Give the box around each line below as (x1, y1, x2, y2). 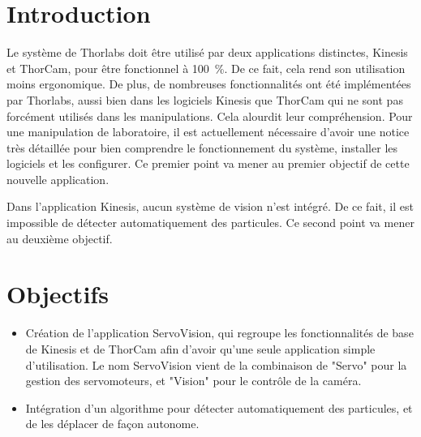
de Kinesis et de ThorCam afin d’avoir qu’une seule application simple (25, 340, 376, 357)
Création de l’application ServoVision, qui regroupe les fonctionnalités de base (25, 324, 414, 341)
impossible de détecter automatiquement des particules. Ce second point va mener (6, 214, 415, 231)
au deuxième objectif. (6, 229, 113, 246)
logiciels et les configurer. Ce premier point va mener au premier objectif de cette (6, 155, 410, 172)
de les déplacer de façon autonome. (25, 415, 200, 432)
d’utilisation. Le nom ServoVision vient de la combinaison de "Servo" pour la (25, 356, 407, 373)
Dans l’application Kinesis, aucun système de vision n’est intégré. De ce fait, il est (6, 198, 414, 215)
